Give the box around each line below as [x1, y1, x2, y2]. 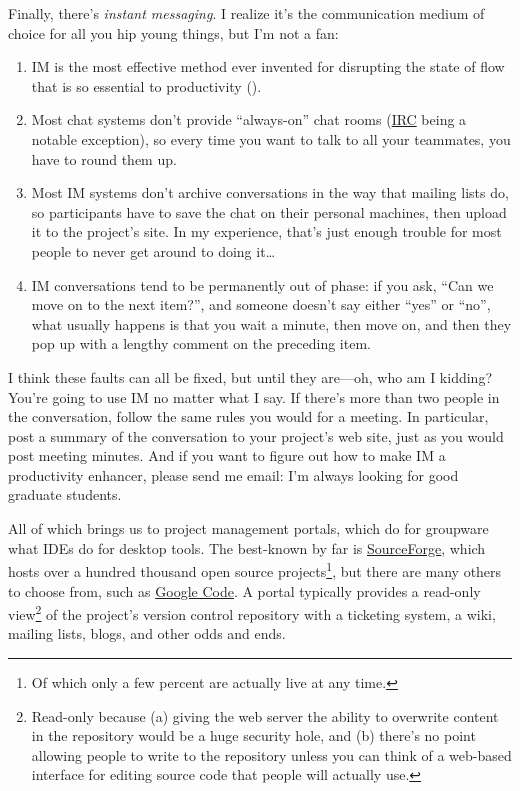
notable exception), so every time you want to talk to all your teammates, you [31, 128, 511, 149]
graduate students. [8, 484, 122, 505]
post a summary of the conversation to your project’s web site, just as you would [8, 425, 504, 446]
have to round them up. [31, 148, 177, 169]
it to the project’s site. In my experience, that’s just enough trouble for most [31, 221, 502, 242]
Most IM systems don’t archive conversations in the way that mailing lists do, [31, 182, 509, 203]
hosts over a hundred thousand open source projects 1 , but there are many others [8, 558, 502, 581]
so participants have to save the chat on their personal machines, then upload [31, 201, 507, 222]
